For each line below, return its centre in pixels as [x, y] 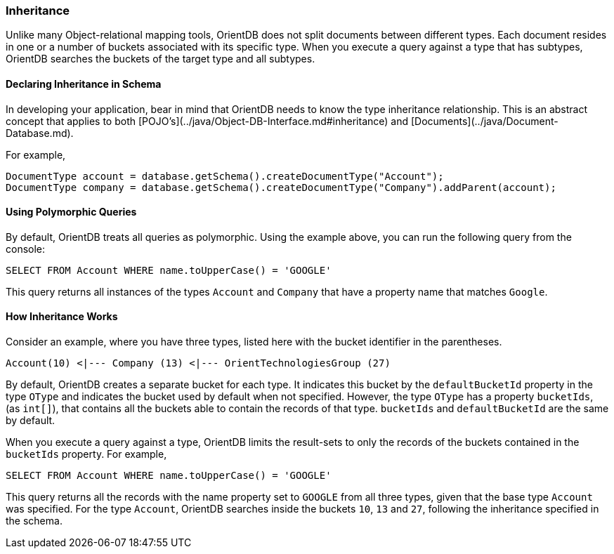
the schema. [34, 521]
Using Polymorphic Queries [71, 212]
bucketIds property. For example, [86, 454]
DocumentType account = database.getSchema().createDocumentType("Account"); [225, 176]
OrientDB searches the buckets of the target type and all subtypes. [161, 59]
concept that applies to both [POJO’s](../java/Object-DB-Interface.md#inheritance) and [207, 121]
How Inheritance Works [62, 317]
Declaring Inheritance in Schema [84, 84]
